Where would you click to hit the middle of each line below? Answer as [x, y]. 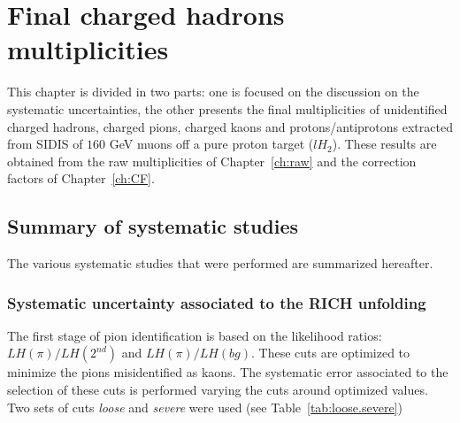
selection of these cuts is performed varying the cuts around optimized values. [218, 390]
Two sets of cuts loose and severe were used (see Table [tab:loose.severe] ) [205, 407]
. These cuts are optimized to [330, 353]
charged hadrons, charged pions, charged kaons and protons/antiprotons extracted [230, 126]
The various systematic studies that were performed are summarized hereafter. [220, 263]
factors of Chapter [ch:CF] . [81, 178]
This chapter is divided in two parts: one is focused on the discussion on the [213, 92]
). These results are [384, 144]
